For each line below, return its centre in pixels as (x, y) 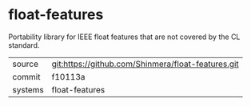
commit (26, 77)
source (25, 64)
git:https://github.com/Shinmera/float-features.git (145, 64)
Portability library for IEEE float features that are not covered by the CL (124, 37)
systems (28, 89)
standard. (24, 45)
